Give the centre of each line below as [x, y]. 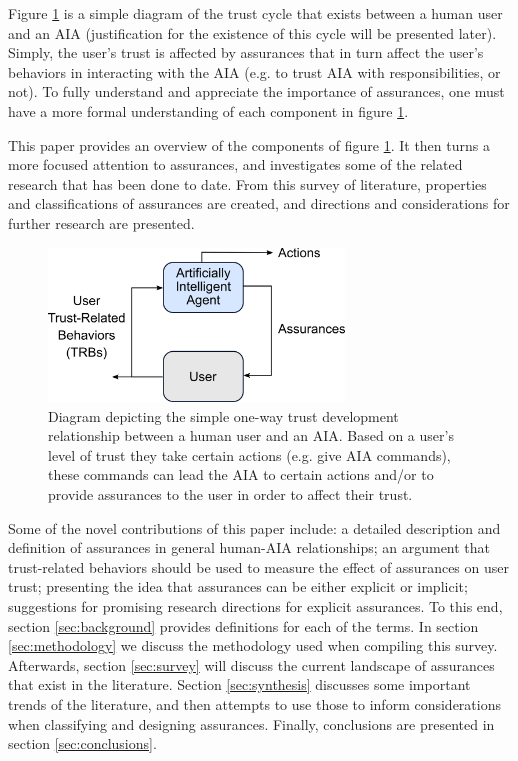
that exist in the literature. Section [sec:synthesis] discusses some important [239, 684]
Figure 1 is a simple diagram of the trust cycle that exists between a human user [255, 13]
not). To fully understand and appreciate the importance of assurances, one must [256, 91]
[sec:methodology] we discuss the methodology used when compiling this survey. [253, 645]
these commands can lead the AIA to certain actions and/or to [241, 474]
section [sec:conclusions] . [82, 743]
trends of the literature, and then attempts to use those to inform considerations [254, 703]
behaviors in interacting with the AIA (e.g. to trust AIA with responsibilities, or [254, 71]
